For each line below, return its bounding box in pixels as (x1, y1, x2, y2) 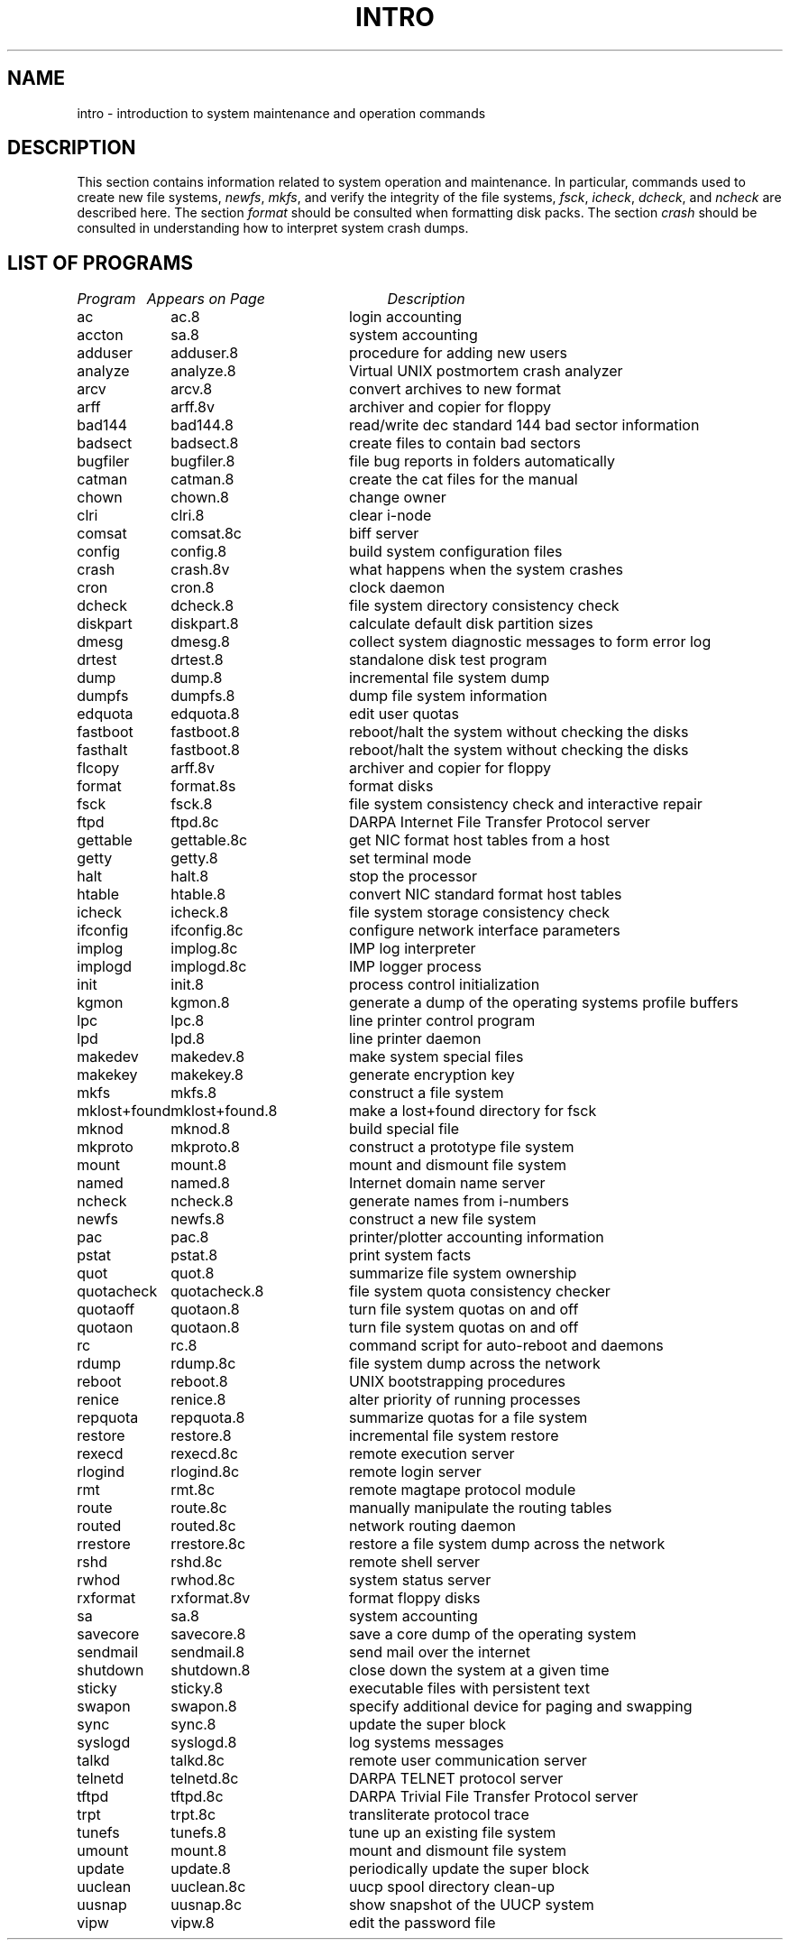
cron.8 (170, 578, 215, 597)
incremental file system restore (348, 1426, 559, 1445)
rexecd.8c (170, 1444, 238, 1463)
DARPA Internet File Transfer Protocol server (348, 813, 650, 832)
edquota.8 (170, 705, 240, 724)
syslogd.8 (170, 1733, 237, 1752)
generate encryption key (348, 1066, 515, 1084)
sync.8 (170, 1715, 216, 1734)
